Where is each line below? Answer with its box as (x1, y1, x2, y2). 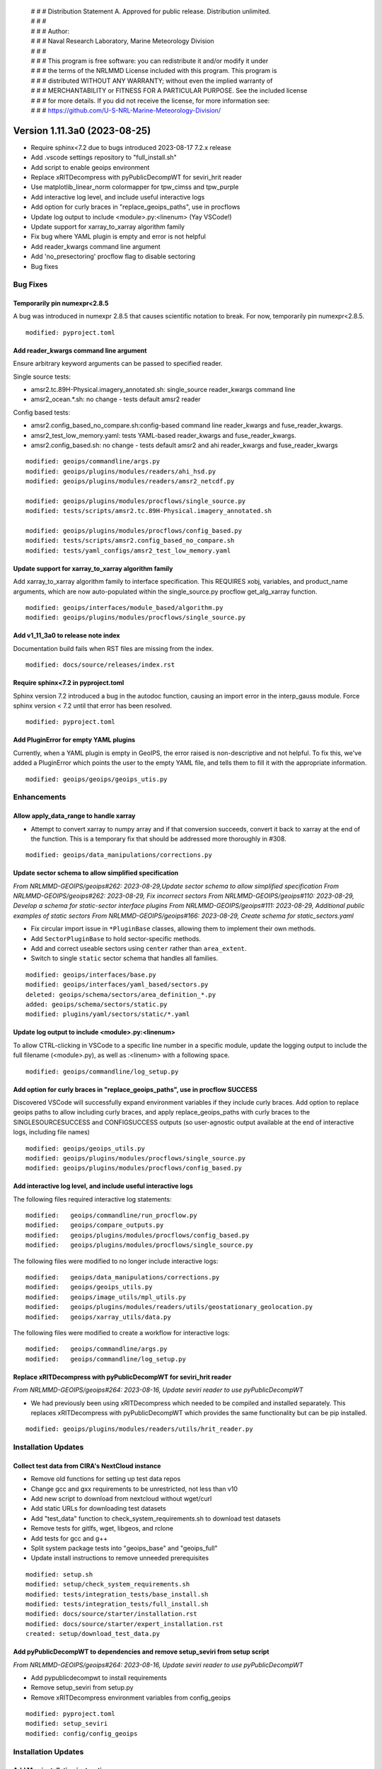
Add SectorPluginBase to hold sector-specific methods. (30, 934, 202, 943)
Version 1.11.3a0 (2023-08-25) (13, 125, 151, 137)
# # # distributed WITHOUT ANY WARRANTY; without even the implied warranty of (30, 76, 273, 85)
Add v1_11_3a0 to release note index (13, 631, 120, 640)
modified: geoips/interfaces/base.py (25, 970, 157, 979)
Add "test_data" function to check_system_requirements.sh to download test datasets (30, 1514, 281, 1523)
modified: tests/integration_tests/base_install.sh (25, 1590, 209, 1598)
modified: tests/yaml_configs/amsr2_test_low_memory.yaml (25, 546, 231, 555)
